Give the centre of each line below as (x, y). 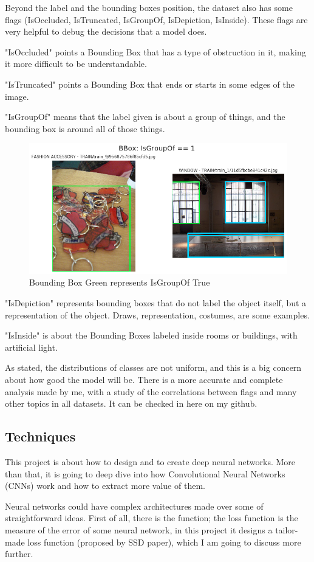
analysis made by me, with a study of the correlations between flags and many (151, 391)
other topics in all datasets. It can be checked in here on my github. (131, 403)
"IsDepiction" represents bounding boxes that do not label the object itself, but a (156, 303)
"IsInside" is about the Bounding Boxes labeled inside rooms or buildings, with (151, 335)
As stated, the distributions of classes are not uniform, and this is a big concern (153, 367)
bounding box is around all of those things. (85, 128)
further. (19, 554)
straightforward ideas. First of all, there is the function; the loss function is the (152, 518)
